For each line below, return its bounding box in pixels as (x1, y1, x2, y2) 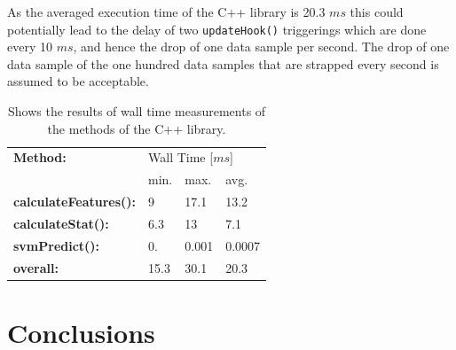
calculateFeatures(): (13, 192, 137, 211)
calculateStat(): (13, 214, 109, 232)
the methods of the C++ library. (47, 119, 226, 137)
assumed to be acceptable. (7, 72, 149, 90)
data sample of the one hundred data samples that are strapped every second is (7, 54, 439, 73)
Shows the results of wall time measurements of (7, 102, 266, 121)
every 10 (7, 37, 52, 56)
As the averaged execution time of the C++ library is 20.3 (7, 3, 326, 20)
